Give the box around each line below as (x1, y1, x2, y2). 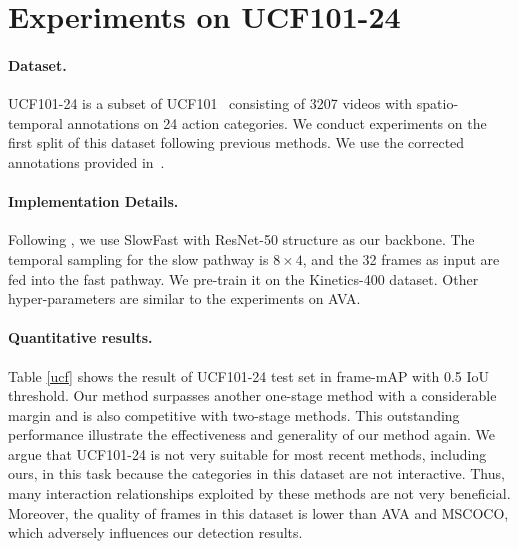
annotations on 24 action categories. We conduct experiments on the (67, 112, 487, 133)
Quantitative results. (8, 327, 153, 348)
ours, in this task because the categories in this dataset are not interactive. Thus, (8, 463, 505, 484)
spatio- (416, 93, 459, 114)
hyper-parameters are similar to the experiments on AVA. (8, 288, 361, 309)
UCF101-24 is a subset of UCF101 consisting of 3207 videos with (8, 93, 413, 114)
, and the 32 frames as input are (302, 248, 500, 269)
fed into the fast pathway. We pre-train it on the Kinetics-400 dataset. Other (8, 268, 479, 289)
